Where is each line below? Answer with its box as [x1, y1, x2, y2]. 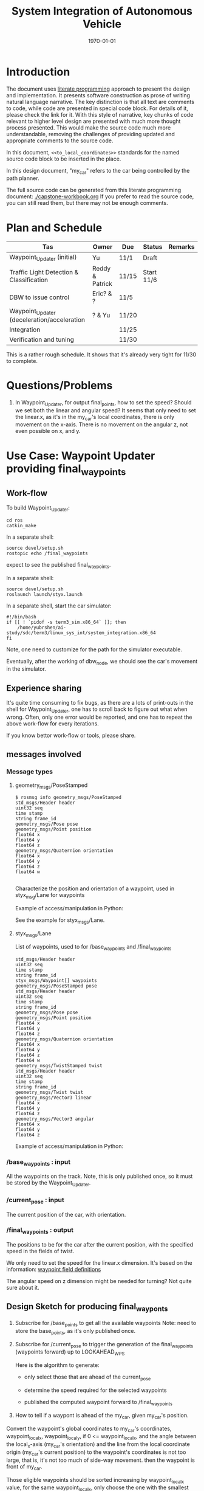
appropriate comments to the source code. [6, 137, 114, 144]
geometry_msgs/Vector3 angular [15, 1116, 95, 1122]
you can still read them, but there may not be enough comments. [6, 199, 168, 207]
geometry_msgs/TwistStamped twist [15, 1062, 103, 1068]
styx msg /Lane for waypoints [15, 891, 85, 901]
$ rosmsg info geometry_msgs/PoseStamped [15, 795, 121, 801]
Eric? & [92, 289, 112, 297]
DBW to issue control [9, 293, 70, 302]
